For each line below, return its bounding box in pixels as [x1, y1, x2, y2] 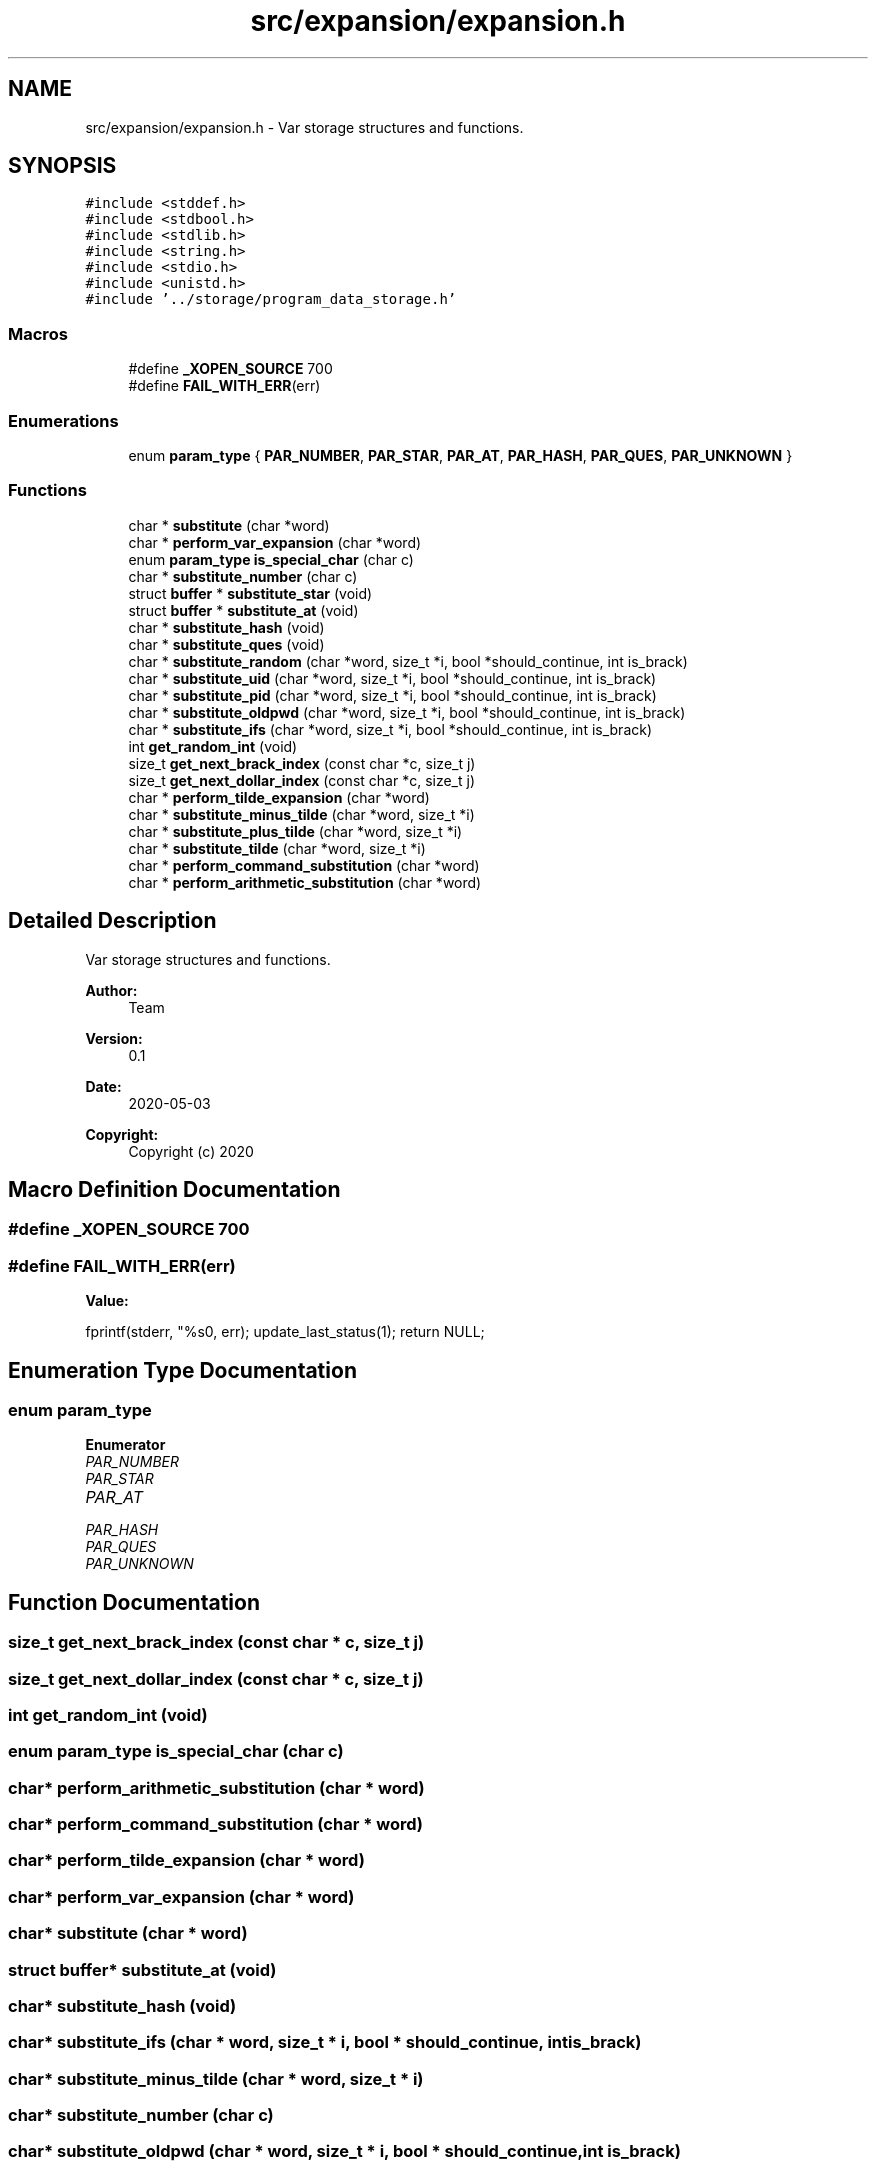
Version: [85, 1029, 143, 1047]
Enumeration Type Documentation [8, 1357, 357, 1383]
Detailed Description [8, 908, 217, 934]
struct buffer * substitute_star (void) [128, 584, 373, 602]
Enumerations [8, 410, 119, 431]
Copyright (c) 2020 [128, 1142, 254, 1160]
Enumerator [85, 1436, 166, 1454]
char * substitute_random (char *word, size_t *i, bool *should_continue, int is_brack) [128, 652, 688, 670]
